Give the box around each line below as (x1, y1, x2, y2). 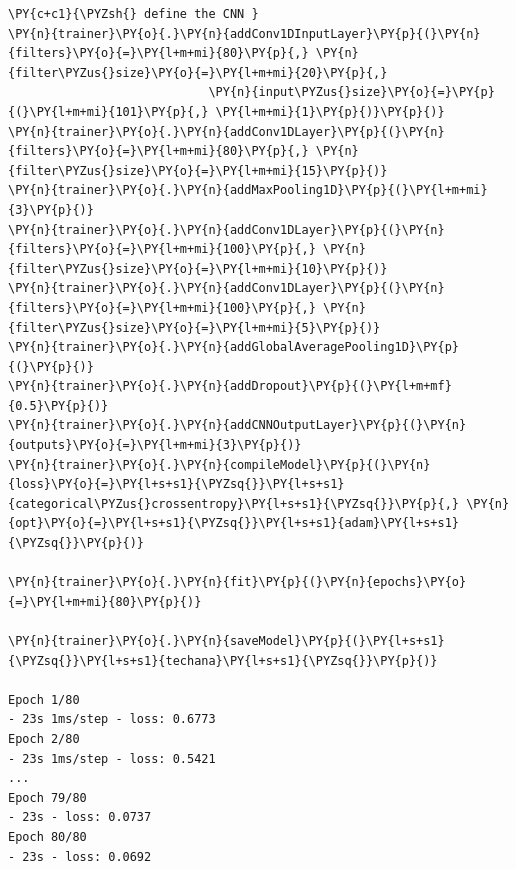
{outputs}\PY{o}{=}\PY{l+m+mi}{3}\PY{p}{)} (8, 438, 302, 453)
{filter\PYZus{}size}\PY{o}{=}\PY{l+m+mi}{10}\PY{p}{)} (8, 261, 388, 276)
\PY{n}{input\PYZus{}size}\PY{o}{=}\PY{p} (208, 85, 495, 100)
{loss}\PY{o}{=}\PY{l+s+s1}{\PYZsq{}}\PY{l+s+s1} (8, 477, 345, 492)
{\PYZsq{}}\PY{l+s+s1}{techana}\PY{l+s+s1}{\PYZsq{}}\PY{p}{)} (8, 653, 438, 668)
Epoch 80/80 (8, 829, 87, 844)
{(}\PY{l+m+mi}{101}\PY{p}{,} (8, 104, 209, 119)
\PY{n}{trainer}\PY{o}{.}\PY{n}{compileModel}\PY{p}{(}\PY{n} (8, 457, 431, 472)
